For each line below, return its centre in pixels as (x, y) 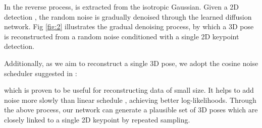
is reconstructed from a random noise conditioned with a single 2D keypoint (122, 36)
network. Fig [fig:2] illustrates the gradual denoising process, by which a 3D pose (129, 26)
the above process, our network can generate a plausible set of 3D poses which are (131, 110)
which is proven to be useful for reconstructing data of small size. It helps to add (129, 90)
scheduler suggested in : (41, 73)
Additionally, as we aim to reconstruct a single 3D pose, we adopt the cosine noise (131, 63)
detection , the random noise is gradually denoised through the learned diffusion (128, 16)
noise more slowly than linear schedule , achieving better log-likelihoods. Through (130, 100)
